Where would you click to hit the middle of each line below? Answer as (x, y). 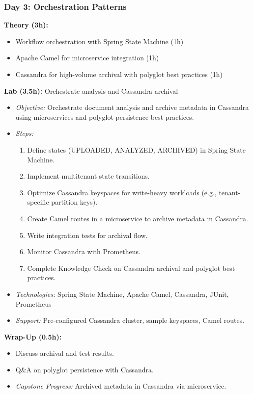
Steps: (24, 133)
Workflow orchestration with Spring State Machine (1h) (99, 41)
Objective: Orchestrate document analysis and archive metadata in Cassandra (132, 107)
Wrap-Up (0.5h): (33, 336)
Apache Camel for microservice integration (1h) (87, 58)
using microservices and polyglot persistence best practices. (105, 117)
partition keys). (74, 202)
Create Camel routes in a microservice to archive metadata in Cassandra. (138, 218)
